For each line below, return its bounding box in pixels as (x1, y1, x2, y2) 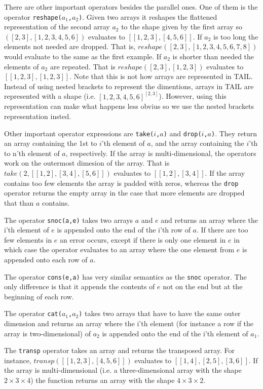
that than (4, 197, 34, 208)
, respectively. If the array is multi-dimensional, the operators (65, 147, 256, 158)
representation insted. (4, 111, 71, 122)
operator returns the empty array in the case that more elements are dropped (4, 187, 245, 198)
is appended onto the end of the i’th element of (102, 328, 248, 338)
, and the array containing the (151, 138, 244, 148)
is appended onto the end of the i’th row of (57, 224, 191, 235)
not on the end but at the (163, 281, 243, 292)
